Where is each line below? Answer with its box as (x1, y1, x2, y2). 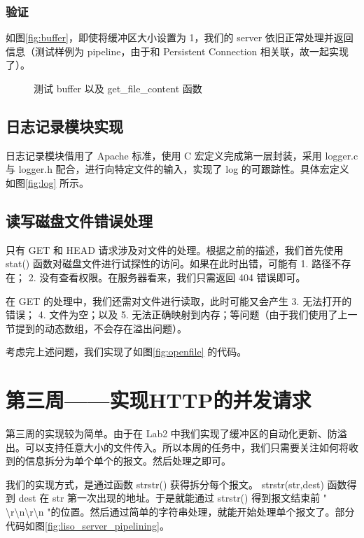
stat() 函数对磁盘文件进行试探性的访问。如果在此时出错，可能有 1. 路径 (6, 256, 332, 271)
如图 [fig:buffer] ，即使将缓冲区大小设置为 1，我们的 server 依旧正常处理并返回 (6, 30, 353, 45)
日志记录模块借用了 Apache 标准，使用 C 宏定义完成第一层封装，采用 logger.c (6, 148, 358, 162)
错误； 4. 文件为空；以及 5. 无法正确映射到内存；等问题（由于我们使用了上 (6, 307, 348, 322)
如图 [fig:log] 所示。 (6, 175, 90, 190)
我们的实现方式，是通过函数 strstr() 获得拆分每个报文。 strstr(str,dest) (6, 476, 324, 491)
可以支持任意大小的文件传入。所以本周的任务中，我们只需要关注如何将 (24, 439, 349, 454)
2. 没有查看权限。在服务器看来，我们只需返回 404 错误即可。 (28, 269, 306, 284)
